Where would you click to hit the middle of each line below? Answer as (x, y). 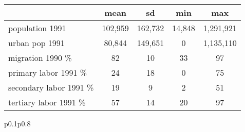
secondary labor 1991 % (51, 87)
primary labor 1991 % (48, 72)
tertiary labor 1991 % (47, 102)
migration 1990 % (40, 58)
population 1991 (37, 28)
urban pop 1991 (36, 43)
